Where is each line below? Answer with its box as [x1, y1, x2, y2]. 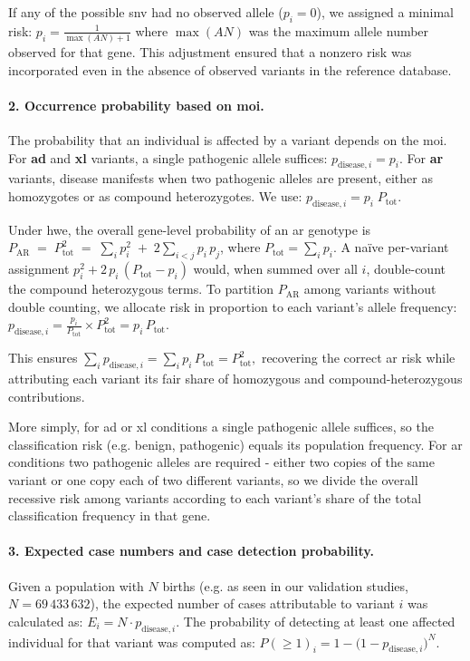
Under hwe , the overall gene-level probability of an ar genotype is [8, 219, 371, 238]
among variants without [303, 279, 436, 298]
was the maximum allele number [248, 21, 429, 40]
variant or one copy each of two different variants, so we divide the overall [8, 471, 418, 490]
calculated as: [8, 611, 83, 630]
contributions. [8, 386, 85, 405]
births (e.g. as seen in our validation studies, [162, 576, 408, 595]
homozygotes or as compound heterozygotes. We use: [8, 187, 302, 206]
